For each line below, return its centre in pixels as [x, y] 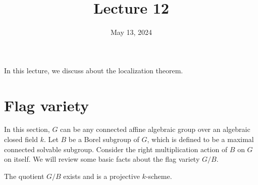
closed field [21, 139]
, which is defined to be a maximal [200, 139]
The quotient [24, 176]
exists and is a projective [101, 176]
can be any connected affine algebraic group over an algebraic [155, 129]
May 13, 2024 [131, 32]
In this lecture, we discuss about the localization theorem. [94, 70]
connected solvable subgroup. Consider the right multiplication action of [116, 149]
